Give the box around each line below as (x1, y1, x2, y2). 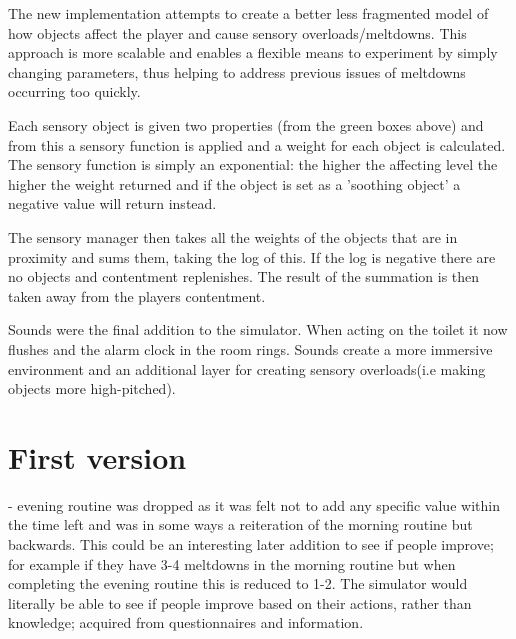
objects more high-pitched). (8, 378, 176, 399)
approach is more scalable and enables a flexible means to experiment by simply (8, 42, 498, 63)
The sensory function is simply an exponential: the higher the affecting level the (8, 154, 498, 175)
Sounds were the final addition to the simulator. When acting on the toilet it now (8, 319, 508, 340)
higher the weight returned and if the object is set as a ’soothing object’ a (8, 173, 461, 194)
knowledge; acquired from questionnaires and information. (8, 612, 364, 633)
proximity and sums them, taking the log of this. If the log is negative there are (8, 246, 496, 267)
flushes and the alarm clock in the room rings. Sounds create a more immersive (8, 338, 493, 359)
